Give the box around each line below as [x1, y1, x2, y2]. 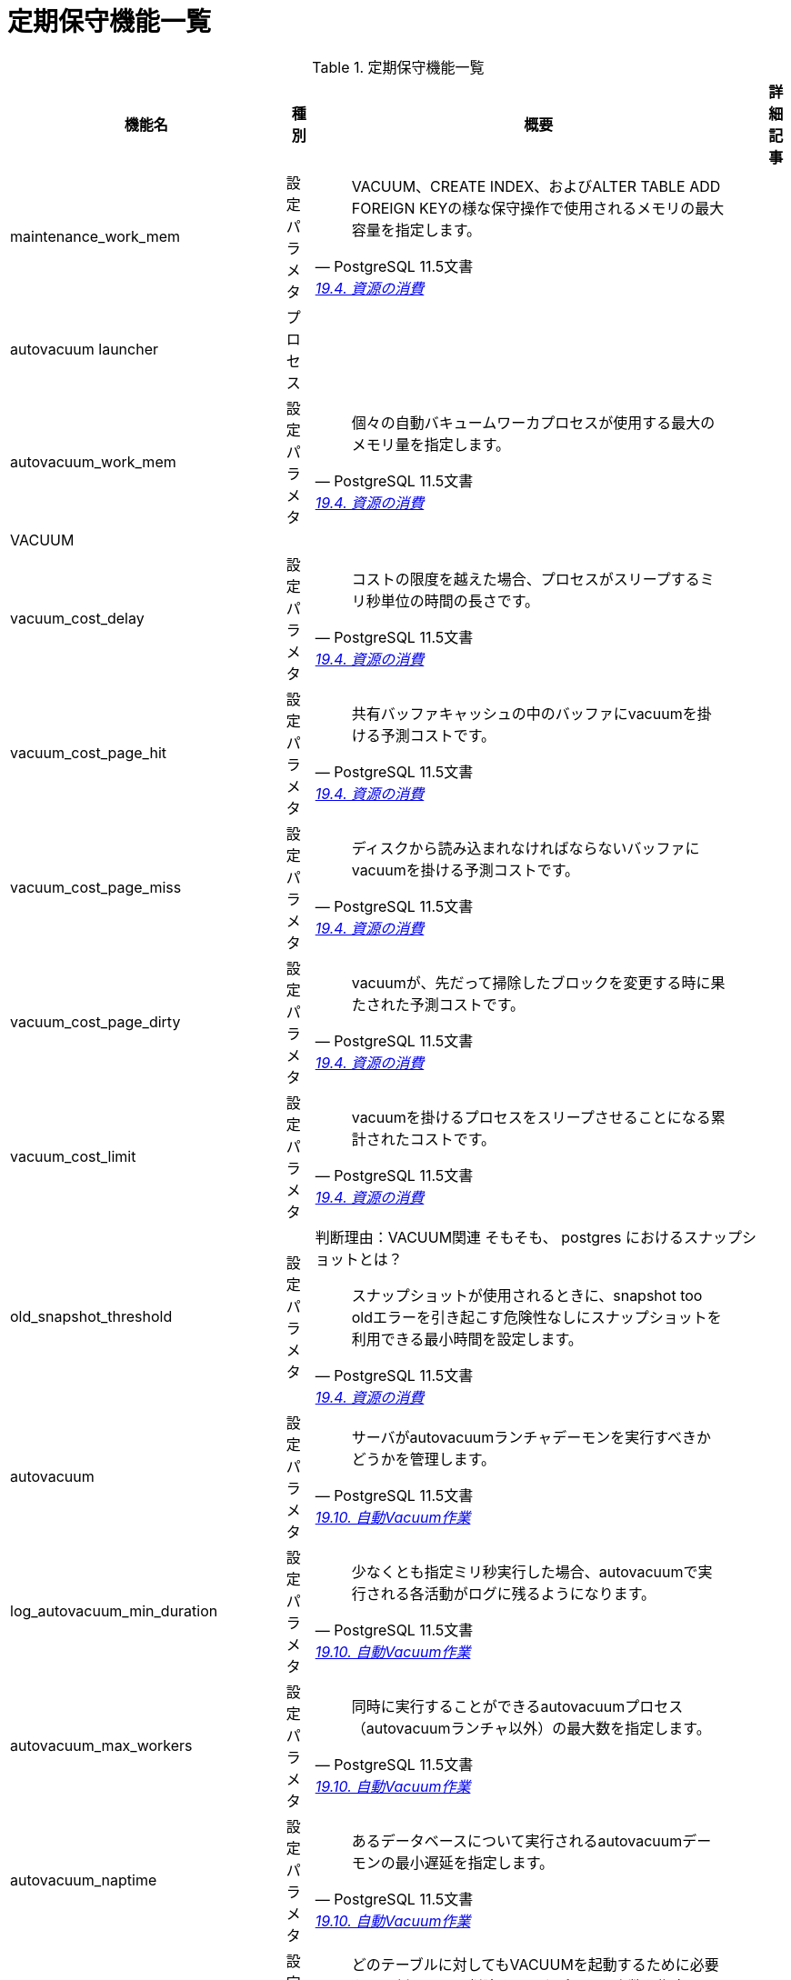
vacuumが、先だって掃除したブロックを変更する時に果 [351, 973, 726, 992]
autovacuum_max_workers [10, 1735, 193, 1755]
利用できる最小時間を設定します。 [351, 1329, 583, 1348]
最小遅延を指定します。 [395, 1853, 555, 1872]
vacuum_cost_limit [10, 1146, 136, 1165]
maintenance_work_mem [10, 226, 181, 245]
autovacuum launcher [10, 339, 159, 358]
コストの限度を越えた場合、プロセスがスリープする [351, 569, 700, 588]
